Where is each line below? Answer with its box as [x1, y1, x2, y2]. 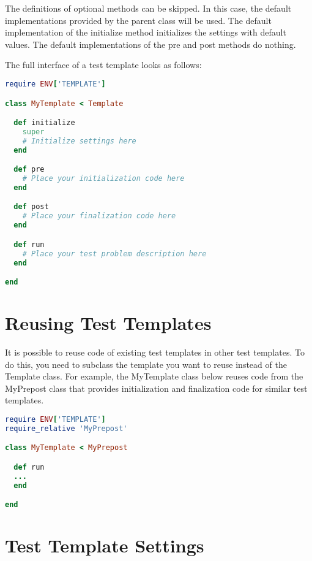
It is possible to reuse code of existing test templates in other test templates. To [5, 346, 305, 359]
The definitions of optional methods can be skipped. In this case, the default [5, 2, 292, 14]
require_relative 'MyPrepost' [5, 424, 128, 433]
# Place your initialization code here [22, 174, 185, 183]
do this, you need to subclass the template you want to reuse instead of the [5, 357, 287, 370]
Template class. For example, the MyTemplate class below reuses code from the [5, 370, 303, 383]
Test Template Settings [5, 533, 204, 558]
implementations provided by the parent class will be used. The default [5, 13, 272, 26]
